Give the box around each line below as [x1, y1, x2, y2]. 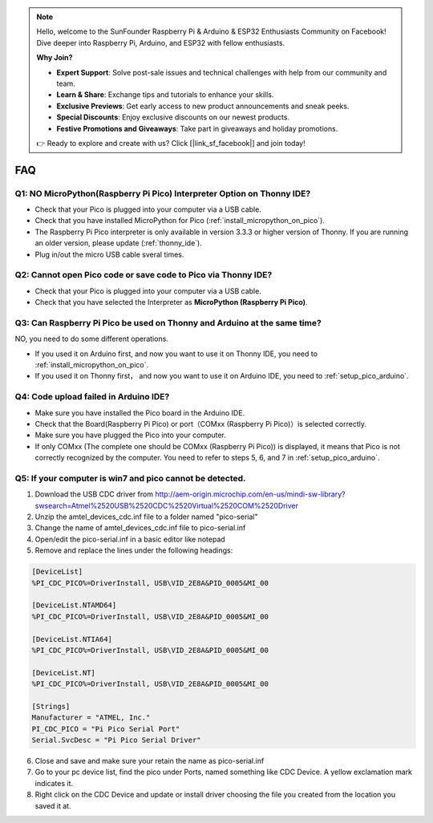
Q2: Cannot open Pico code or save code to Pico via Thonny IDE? [14, 270, 273, 281]
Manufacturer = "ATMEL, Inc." [31, 713, 151, 722]
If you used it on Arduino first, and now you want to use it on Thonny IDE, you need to [34, 349, 318, 359]
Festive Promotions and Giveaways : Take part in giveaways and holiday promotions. [56, 124, 338, 133]
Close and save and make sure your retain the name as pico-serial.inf [34, 756, 265, 766]
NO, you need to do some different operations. [14, 334, 168, 344]
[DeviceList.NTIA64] [31, 634, 112, 643]
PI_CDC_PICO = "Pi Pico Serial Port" [31, 724, 180, 733]
